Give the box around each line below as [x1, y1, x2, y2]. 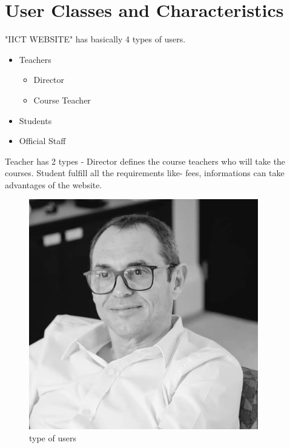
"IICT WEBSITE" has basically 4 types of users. [5, 33, 186, 45]
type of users [29, 431, 76, 444]
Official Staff [19, 134, 66, 147]
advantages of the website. [5, 178, 102, 191]
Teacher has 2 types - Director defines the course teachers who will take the [5, 154, 286, 167]
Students [19, 114, 52, 127]
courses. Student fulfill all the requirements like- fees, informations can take [5, 166, 285, 179]
